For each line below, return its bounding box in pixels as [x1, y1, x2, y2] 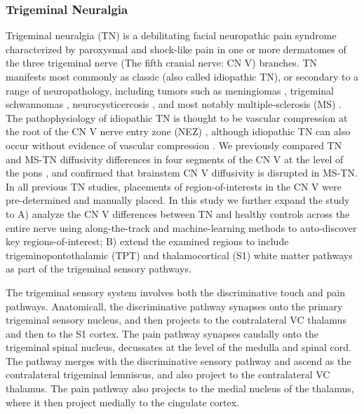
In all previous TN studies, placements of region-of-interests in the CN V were [6, 179, 342, 193]
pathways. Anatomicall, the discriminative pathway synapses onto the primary [6, 298, 343, 313]
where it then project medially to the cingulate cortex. [6, 394, 240, 409]
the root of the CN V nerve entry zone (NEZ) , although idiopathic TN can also [6, 124, 351, 139]
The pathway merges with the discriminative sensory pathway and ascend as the [6, 353, 351, 368]
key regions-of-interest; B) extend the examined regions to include [6, 234, 289, 249]
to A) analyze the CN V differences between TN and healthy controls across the [6, 206, 350, 221]
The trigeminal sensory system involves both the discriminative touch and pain [6, 284, 345, 299]
